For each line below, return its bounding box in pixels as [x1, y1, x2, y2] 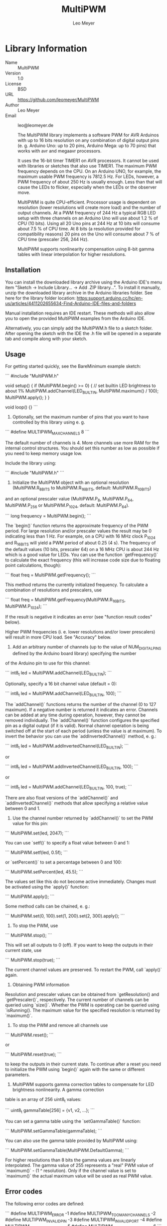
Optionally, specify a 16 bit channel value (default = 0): [5, 681, 117, 687]
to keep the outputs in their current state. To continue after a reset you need [5, 1061, 161, 1067]
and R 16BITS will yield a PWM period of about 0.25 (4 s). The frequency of [5, 540, 156, 547]
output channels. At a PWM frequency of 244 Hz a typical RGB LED [17, 209, 156, 215]
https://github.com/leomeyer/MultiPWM [17, 96, 99, 102]
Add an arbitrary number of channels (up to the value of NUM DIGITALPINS [12, 644, 162, 651]
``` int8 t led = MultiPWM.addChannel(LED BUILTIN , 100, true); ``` [5, 784, 132, 791]
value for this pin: [12, 820, 48, 826]
